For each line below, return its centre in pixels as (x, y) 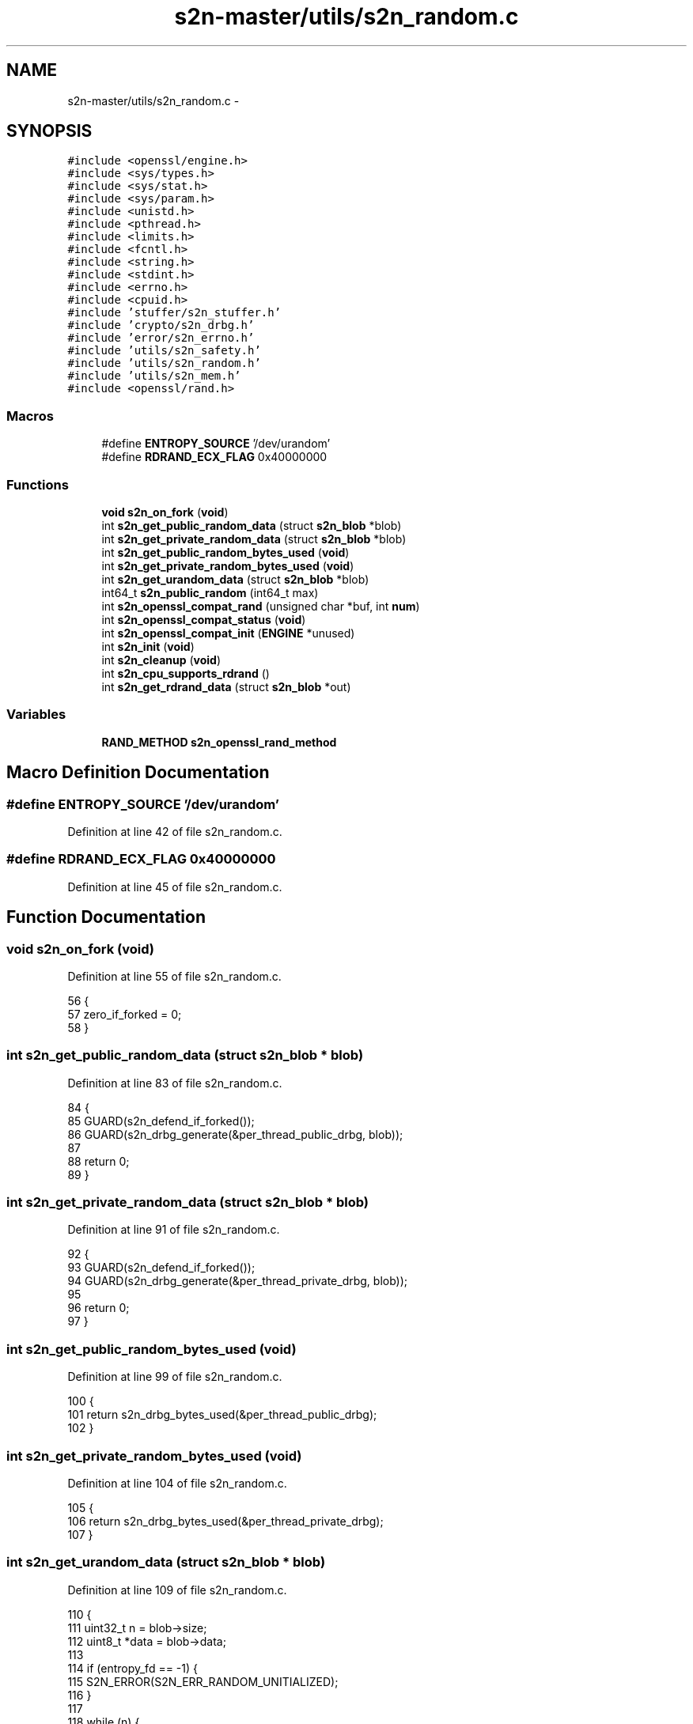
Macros (30, 416)
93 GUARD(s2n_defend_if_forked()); (161, 1268)
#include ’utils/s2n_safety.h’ (164, 351)
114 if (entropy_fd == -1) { (133, 1668)
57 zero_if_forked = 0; (125, 1014)
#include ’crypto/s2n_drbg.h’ (161, 325)
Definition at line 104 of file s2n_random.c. (177, 1483)
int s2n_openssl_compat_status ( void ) (204, 619)
